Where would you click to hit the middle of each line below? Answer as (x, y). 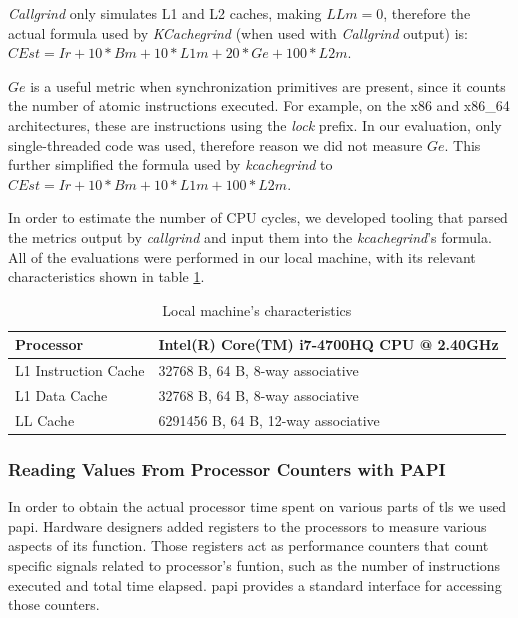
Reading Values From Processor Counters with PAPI (227, 468)
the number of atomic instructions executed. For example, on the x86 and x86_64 (259, 105)
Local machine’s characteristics (257, 309)
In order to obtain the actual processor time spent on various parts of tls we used (257, 506)
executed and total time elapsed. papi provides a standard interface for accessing (255, 584)
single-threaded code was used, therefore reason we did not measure (215, 144)
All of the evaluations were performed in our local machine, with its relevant (242, 256)
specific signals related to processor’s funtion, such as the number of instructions (254, 564)
